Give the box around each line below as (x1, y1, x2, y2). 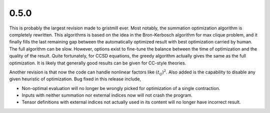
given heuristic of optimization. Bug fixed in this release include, (9, 76, 141, 82)
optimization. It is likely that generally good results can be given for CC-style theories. (9, 60, 186, 66)
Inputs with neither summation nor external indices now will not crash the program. (21, 92, 192, 98)
